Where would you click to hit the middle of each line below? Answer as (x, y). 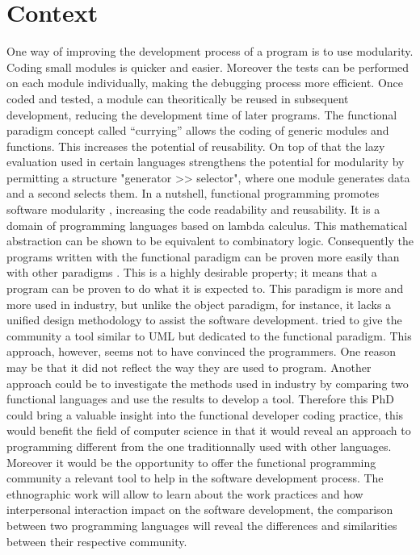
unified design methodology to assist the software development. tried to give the (204, 320)
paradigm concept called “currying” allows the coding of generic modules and (198, 130)
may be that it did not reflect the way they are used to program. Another (189, 367)
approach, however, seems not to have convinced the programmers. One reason (201, 351)
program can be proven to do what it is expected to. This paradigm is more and (205, 288)
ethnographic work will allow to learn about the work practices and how (185, 493)
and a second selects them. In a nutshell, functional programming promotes (193, 193)
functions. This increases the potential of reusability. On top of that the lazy (196, 146)
